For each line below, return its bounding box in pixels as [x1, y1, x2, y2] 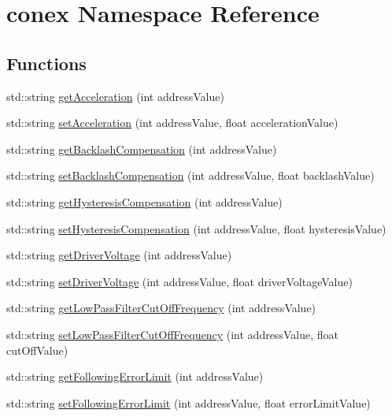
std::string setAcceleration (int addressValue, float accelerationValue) [6, 114, 338, 131]
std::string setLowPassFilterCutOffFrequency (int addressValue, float [6, 326, 338, 342]
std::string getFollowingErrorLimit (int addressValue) [6, 368, 264, 385]
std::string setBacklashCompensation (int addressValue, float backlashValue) [6, 167, 375, 184]
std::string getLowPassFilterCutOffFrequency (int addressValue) [6, 300, 316, 316]
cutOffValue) [6, 341, 68, 358]
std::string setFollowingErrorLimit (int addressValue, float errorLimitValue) [6, 394, 371, 411]
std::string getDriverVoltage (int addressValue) [6, 247, 232, 263]
